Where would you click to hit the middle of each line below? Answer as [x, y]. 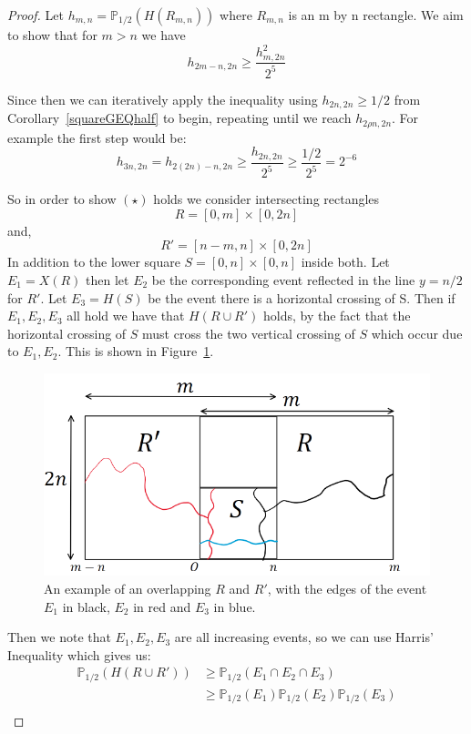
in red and [162, 606]
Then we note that [59, 637]
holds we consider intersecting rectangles [266, 199]
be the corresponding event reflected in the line [283, 280]
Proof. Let [36, 15]
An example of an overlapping [128, 588]
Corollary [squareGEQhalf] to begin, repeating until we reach [179, 118]
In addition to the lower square [94, 262]
